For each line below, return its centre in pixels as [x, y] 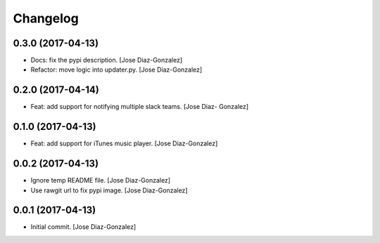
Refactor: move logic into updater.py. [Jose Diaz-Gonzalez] [116, 70]
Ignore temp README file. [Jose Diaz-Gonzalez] [101, 180]
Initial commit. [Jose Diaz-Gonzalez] [83, 227]
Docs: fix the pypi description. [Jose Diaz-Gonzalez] [107, 60]
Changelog [46, 18]
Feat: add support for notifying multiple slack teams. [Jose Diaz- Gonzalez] [140, 107]
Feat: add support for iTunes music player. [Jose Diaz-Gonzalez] [124, 143]
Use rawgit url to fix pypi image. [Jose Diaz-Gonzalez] [109, 190]
